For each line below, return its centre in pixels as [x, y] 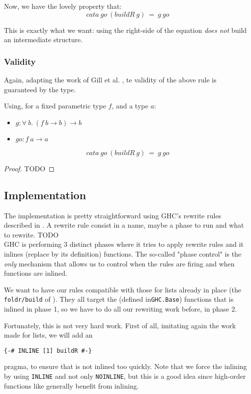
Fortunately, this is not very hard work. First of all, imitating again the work [120, 325]
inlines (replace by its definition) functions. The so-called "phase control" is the [123, 253]
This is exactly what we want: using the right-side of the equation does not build [125, 30]
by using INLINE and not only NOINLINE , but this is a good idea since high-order [125, 376]
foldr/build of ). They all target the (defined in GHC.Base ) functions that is [119, 299]
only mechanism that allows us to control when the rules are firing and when [119, 263]
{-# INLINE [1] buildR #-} [48, 351]
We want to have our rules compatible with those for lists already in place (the [123, 289]
